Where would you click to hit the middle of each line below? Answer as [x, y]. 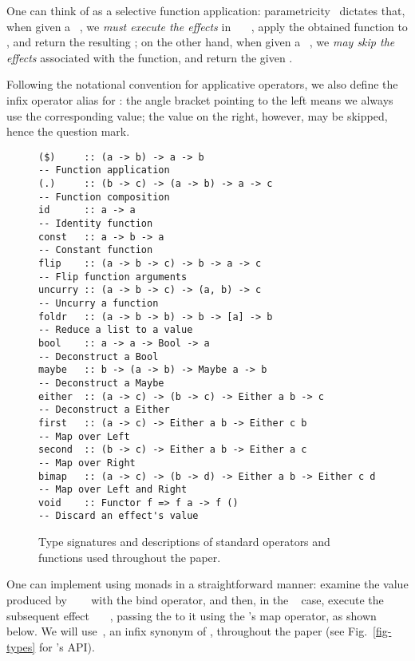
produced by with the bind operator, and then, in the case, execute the [195, 599]
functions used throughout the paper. [130, 557]
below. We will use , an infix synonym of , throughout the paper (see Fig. [187, 631]
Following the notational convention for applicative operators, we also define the [202, 84]
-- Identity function [96, 224]
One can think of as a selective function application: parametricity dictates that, [206, 10]
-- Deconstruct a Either [104, 410]
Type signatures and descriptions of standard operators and [184, 542]
